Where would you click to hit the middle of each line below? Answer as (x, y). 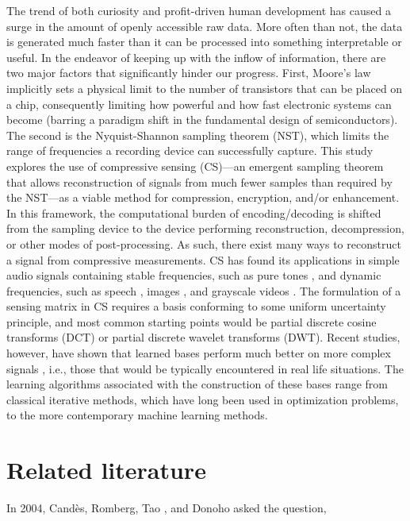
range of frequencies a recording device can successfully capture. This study (190, 151)
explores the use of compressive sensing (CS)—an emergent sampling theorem (195, 166)
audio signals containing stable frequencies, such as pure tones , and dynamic (194, 275)
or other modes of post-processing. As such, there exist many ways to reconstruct (204, 243)
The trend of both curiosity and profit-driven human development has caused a (199, 10)
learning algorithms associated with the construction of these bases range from (197, 384)
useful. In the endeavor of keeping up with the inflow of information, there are (196, 57)
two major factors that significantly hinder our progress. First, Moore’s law (189, 73)
